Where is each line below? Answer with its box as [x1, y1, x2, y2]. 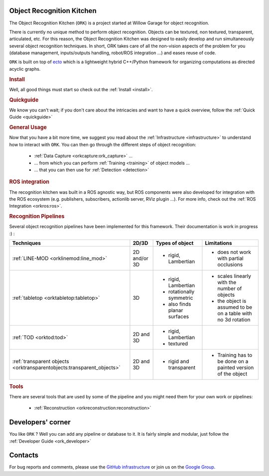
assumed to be [217, 304, 253, 311]
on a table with [217, 310, 252, 317]
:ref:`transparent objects [12, 358, 69, 365]
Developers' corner [9, 418, 71, 427]
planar [168, 307, 183, 314]
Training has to [217, 352, 253, 358]
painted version [217, 364, 254, 371]
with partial [217, 255, 244, 262]
